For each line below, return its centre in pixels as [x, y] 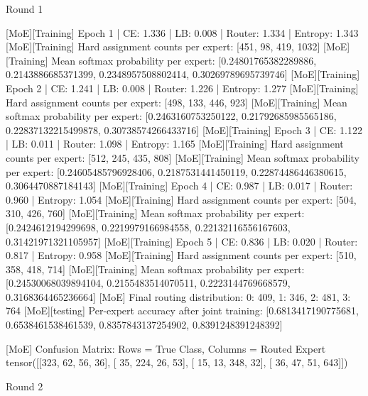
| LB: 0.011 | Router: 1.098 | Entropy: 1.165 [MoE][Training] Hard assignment [175, 144]
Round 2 [25, 386]
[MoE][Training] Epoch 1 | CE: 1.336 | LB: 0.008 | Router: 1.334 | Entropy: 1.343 [182, 32]
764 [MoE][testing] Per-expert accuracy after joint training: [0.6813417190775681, [182, 310]
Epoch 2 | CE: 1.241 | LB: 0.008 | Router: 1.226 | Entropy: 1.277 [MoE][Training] [182, 88]
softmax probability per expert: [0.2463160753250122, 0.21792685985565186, [171, 116]
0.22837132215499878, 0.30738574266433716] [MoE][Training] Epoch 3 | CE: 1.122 [184, 130]
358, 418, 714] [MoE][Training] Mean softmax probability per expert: [155, 269]
